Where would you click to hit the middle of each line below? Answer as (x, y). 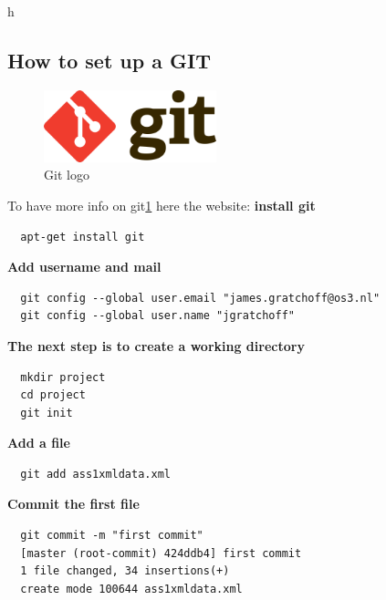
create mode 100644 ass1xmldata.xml (131, 589)
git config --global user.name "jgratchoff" (157, 316)
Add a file (39, 443)
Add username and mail (84, 267)
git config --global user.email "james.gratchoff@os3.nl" (200, 298)
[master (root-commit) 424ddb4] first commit (161, 553)
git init (47, 413)
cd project (53, 395)
